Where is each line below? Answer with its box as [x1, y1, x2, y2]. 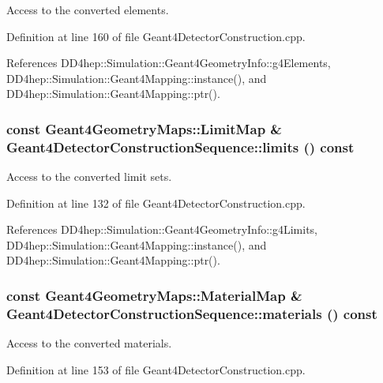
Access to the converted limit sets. [6, 168, 172, 185]
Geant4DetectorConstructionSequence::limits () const [6, 137, 355, 156]
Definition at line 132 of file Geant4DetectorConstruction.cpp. [6, 194, 306, 211]
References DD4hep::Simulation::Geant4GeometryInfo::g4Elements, [6, 54, 331, 71]
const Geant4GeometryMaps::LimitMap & [6, 118, 282, 138]
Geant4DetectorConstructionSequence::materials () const [6, 303, 377, 323]
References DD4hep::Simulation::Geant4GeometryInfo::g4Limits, [6, 221, 318, 238]
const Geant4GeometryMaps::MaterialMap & [6, 286, 302, 305]
